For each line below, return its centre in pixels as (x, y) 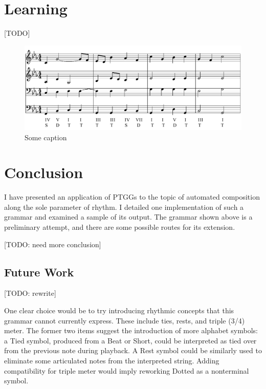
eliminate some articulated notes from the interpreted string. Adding (112, 360)
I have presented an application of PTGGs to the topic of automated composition (132, 197)
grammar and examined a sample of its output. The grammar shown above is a (128, 217)
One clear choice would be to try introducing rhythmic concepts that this (119, 310)
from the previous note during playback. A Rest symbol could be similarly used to (133, 350)
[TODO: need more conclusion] (53, 244)
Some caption (46, 137)
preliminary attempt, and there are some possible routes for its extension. (120, 227)
